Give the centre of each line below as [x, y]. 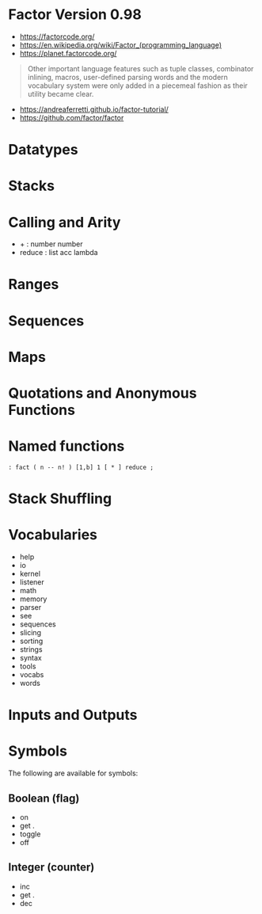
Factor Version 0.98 [75, 15]
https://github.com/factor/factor [72, 117]
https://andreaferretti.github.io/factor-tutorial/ [94, 109]
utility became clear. [61, 93]
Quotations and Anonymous [103, 393]
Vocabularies [53, 535]
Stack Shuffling [60, 499]
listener [32, 582]
